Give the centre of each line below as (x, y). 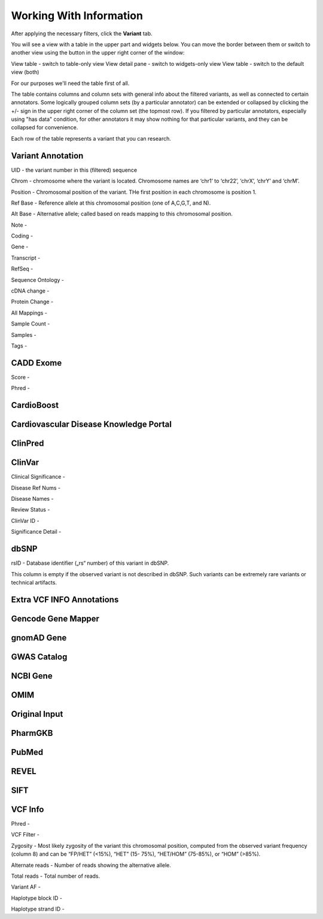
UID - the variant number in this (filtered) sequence (74, 170)
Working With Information (77, 16)
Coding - (22, 236)
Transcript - (26, 258)
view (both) (25, 72)
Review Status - (31, 510)
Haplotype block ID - (37, 898)
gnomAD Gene (39, 637)
